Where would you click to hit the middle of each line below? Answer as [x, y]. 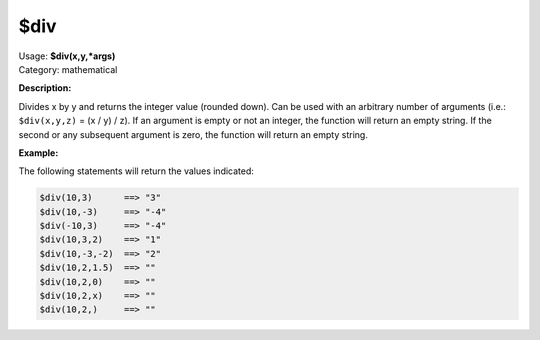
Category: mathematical [68, 69]
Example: [38, 152]
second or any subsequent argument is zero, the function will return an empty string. [193, 134]
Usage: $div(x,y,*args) [67, 56]
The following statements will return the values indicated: [136, 171]
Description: [45, 88]
